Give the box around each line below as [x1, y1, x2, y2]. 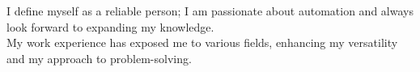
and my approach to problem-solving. [6, 49, 192, 66]
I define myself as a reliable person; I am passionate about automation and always [6, 2, 414, 19]
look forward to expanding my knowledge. [6, 18, 214, 35]
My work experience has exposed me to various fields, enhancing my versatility [6, 34, 398, 51]
